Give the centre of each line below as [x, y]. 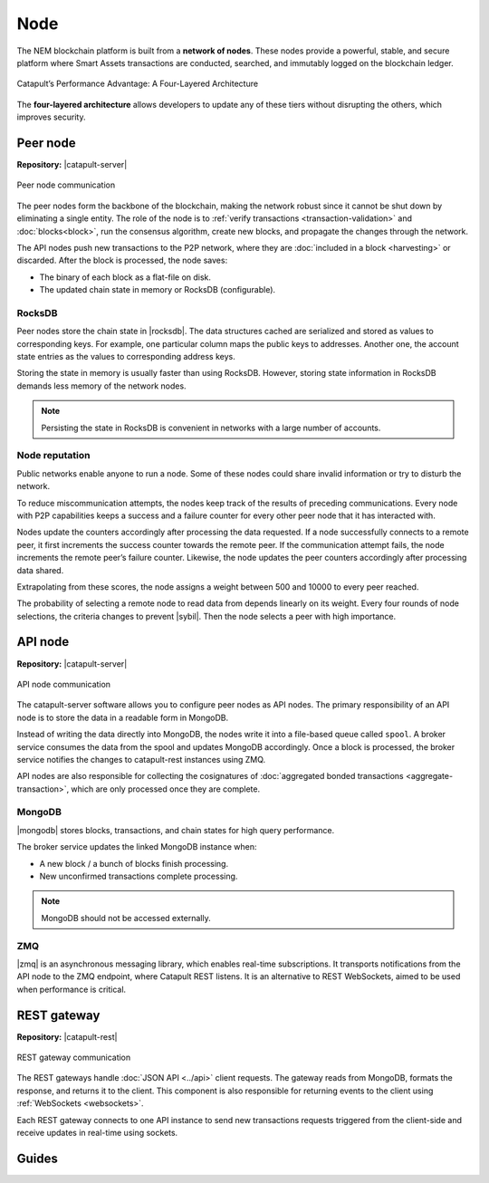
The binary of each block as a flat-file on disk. [125, 277]
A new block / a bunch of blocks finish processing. [134, 863]
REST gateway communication [74, 1058]
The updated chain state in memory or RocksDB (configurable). [158, 290]
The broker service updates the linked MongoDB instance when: [137, 847]
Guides [38, 1158]
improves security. [51, 117]
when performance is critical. [72, 989]
